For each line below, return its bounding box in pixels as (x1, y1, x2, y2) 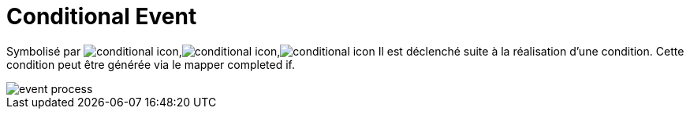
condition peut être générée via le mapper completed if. (6, 57, 295, 71)
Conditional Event (6, 3, 197, 30)
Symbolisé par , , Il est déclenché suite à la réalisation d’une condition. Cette (6, 44, 684, 58)
